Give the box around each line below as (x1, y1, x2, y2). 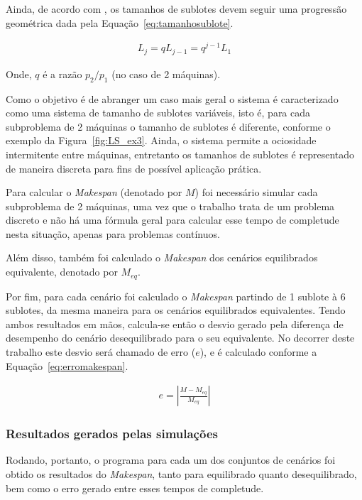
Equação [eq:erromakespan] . (6, 358, 128, 373)
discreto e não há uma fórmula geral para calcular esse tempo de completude (6, 212, 339, 227)
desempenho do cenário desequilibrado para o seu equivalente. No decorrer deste (6, 330, 355, 345)
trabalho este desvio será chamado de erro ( (6, 344, 196, 359)
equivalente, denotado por (6, 264, 118, 279)
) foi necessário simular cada (194, 185, 318, 200)
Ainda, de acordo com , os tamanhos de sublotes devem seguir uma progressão (6, 1, 347, 16)
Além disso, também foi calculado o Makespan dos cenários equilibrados (6, 250, 318, 265)
